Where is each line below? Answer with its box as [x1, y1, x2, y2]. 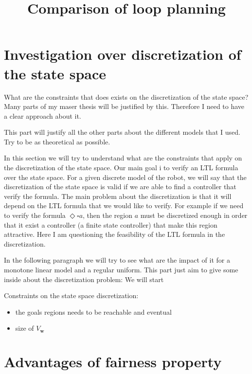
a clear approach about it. [4, 110, 81, 121]
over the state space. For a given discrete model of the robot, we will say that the [4, 172, 247, 182]
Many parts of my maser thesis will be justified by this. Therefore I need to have [4, 101, 245, 111]
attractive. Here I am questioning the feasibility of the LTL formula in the [4, 229, 225, 239]
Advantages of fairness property [4, 352, 222, 372]
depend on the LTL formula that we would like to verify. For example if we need [4, 200, 244, 211]
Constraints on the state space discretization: [4, 290, 139, 301]
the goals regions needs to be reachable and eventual [15, 306, 172, 317]
